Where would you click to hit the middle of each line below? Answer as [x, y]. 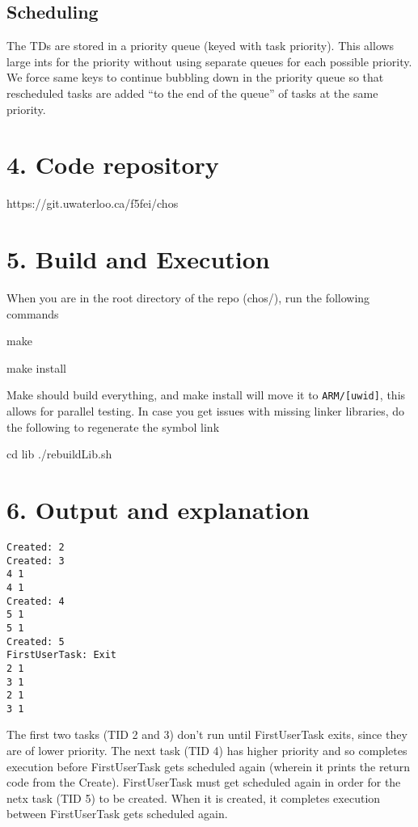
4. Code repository [113, 165]
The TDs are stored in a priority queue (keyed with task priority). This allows [201, 46]
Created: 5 [36, 641]
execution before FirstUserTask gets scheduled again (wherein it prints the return [209, 766]
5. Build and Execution [138, 259]
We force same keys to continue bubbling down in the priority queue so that [195, 77]
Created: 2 [36, 547]
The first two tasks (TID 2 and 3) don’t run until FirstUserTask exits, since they [207, 734]
